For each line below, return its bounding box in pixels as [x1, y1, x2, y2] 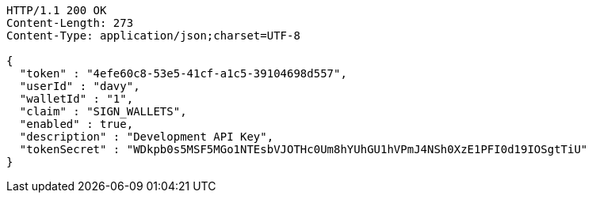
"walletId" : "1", [19, 92, 134, 105]
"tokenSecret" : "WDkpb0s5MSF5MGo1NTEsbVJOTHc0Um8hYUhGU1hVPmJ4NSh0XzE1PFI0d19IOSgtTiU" [19, 143, 588, 156]
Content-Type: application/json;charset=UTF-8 [6, 29, 300, 42]
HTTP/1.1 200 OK [6, 4, 107, 17]
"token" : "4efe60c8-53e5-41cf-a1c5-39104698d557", [19, 67, 347, 80]
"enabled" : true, [19, 118, 134, 130]
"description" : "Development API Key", [19, 130, 274, 143]
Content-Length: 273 [6, 17, 134, 29]
